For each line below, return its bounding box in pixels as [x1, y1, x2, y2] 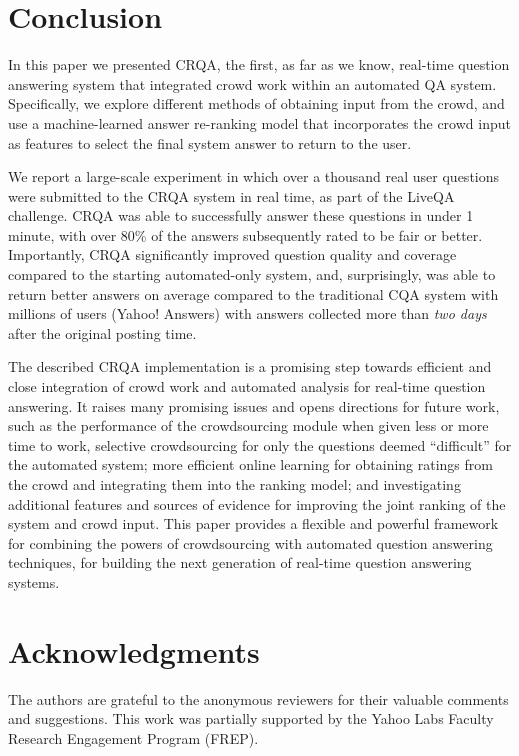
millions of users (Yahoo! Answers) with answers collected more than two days [8, 303, 487, 324]
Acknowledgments [8, 630, 260, 671]
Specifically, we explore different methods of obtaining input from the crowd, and [8, 93, 505, 114]
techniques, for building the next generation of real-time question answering [8, 552, 472, 573]
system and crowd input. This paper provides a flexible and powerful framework [8, 513, 499, 534]
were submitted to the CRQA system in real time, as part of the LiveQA [8, 185, 455, 206]
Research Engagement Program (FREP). [8, 727, 259, 748]
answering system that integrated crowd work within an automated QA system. [8, 73, 497, 94]
